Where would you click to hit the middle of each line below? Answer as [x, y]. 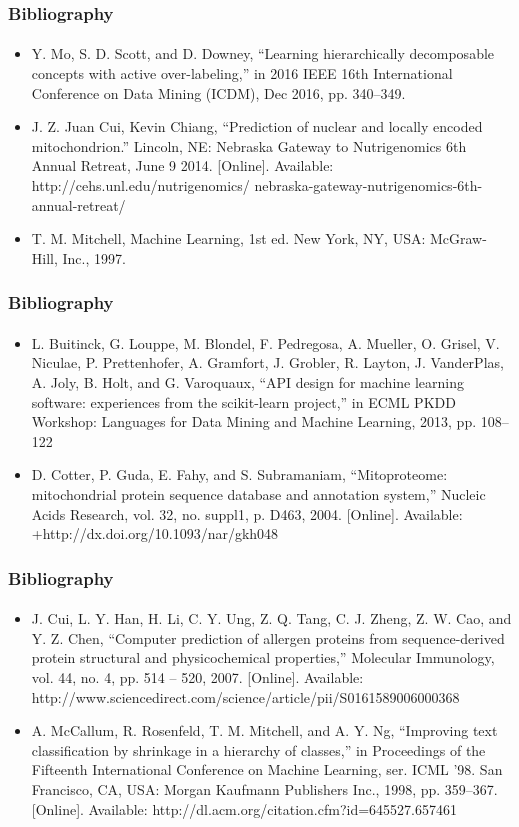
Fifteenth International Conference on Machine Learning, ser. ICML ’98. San [267, 769]
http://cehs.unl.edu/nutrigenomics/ [140, 185]
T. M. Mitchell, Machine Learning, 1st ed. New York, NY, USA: [228, 238]
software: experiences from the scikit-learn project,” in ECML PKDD [243, 401]
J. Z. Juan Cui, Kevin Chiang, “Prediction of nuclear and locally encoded [257, 126]
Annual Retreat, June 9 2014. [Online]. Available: [182, 165]
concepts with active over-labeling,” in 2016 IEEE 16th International [242, 73]
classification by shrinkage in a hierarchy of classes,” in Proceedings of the [258, 749]
